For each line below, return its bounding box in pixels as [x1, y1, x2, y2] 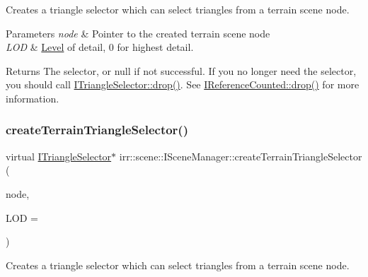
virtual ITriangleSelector [6, 148, 112, 163]
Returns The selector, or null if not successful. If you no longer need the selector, [6, 63, 357, 78]
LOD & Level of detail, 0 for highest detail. [6, 40, 194, 54]
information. [6, 90, 59, 105]
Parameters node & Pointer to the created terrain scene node [6, 25, 270, 40]
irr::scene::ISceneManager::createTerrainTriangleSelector [119, 148, 362, 163]
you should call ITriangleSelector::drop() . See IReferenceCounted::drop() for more [6, 77, 360, 92]
